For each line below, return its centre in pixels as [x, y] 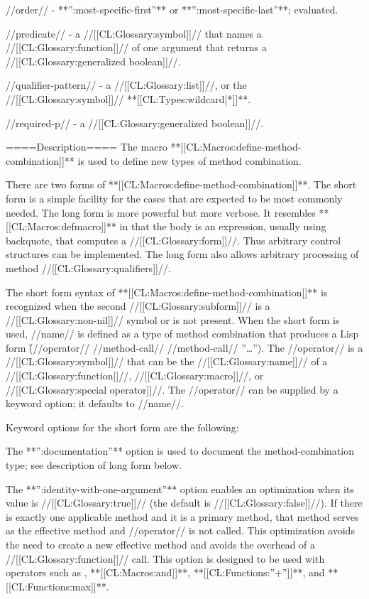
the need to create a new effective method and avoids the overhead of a [161, 544]
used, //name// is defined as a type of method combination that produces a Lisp [182, 334]
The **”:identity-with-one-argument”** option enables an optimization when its [180, 489]
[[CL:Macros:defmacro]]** [61, 226]
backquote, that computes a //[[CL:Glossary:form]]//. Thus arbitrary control [174, 240]
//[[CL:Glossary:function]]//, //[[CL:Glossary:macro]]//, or [135, 376]
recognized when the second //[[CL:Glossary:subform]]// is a [138, 306]
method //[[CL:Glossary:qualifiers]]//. [88, 268]
